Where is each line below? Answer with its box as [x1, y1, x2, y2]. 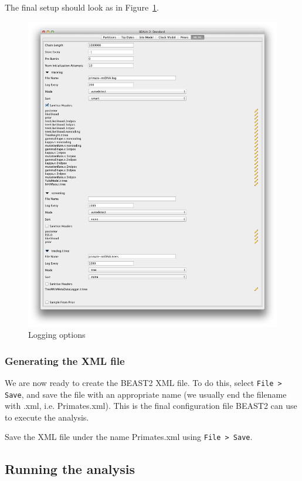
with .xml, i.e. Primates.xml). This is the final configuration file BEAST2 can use [5, 399, 297, 412]
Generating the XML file [5, 353, 125, 368]
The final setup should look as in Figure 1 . [5, 1, 160, 13]
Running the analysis [5, 459, 135, 477]
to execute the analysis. [5, 411, 89, 423]
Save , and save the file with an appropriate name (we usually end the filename [5, 388, 287, 400]
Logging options [28, 328, 86, 341]
